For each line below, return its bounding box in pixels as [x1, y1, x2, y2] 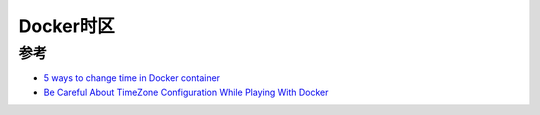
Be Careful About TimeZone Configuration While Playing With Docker [43, 86, 329, 98]
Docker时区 [18, 15, 115, 37]
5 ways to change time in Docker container [43, 72, 220, 84]
